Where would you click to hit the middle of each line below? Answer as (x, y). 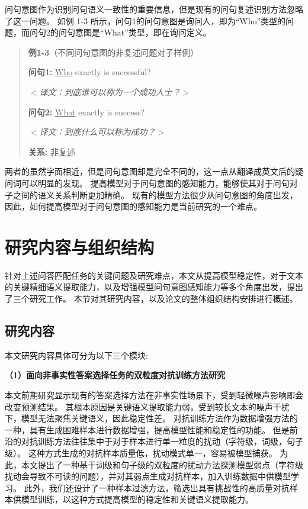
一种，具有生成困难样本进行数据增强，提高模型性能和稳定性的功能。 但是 (147, 429)
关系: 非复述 (52, 151)
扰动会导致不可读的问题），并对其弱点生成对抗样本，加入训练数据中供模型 (148, 476)
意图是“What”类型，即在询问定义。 (143, 32)
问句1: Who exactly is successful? (89, 72)
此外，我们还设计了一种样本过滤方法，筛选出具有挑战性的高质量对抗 (157, 487)
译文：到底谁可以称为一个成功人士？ (110, 91)
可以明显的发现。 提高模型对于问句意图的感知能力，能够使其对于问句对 (159, 183)
